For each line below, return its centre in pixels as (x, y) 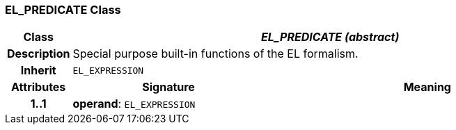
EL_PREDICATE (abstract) (330, 37)
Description (39, 54)
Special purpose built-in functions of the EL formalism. (215, 54)
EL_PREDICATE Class (63, 10)
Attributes (39, 87)
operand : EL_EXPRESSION (134, 104)
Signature (168, 87)
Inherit (38, 71)
